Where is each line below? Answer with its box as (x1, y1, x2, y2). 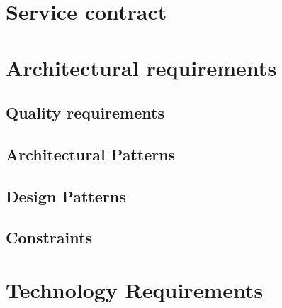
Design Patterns (6, 185, 126, 207)
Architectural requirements (6, 53, 277, 82)
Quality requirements (6, 101, 164, 123)
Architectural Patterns (6, 143, 176, 165)
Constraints (6, 226, 92, 248)
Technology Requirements (6, 275, 264, 304)
